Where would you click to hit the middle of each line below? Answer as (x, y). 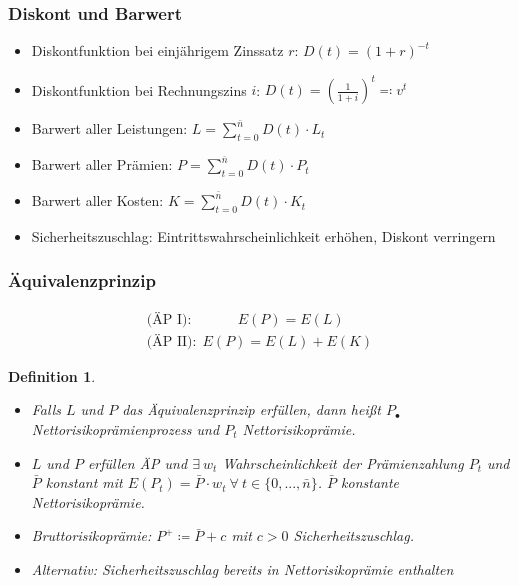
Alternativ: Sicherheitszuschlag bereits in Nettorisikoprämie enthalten (242, 568)
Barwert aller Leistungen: (109, 128)
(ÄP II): (171, 341)
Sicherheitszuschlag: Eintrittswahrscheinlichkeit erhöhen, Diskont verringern (263, 235)
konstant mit (84, 482)
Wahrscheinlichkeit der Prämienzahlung (343, 462)
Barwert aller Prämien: (102, 164)
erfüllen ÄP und (137, 462)
